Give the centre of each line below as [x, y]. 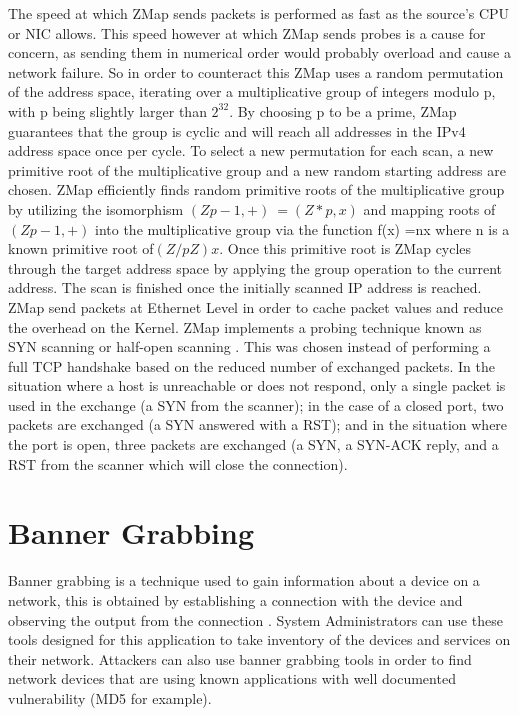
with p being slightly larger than [107, 110]
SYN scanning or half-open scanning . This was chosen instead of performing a [249, 346]
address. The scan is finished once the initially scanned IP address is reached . [245, 287]
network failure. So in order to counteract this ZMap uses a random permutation [256, 71]
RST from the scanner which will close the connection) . [178, 463]
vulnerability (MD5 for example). [110, 697]
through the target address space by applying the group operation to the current [255, 267]
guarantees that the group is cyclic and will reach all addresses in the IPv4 [237, 130]
